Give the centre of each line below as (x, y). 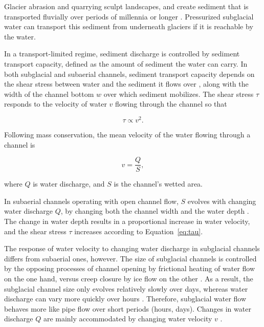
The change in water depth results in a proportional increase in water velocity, (127, 221)
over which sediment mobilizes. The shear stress (179, 94)
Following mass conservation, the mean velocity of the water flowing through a (127, 135)
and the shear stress (35, 231)
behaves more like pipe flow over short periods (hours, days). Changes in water (128, 308)
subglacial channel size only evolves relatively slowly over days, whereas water (126, 288)
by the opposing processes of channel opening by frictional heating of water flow (130, 268)
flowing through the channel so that (171, 104)
